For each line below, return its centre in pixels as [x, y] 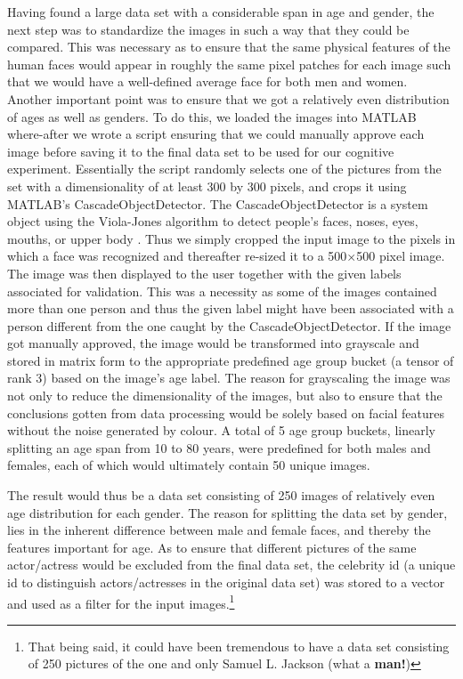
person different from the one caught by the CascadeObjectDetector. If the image [229, 325]
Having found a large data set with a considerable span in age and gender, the [221, 12]
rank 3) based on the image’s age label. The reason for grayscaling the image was [229, 378]
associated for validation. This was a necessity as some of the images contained [222, 291]
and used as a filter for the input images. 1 [121, 602]
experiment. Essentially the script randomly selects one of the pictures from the [224, 169]
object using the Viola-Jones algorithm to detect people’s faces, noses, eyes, [213, 221]
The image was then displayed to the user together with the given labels [204, 273]
